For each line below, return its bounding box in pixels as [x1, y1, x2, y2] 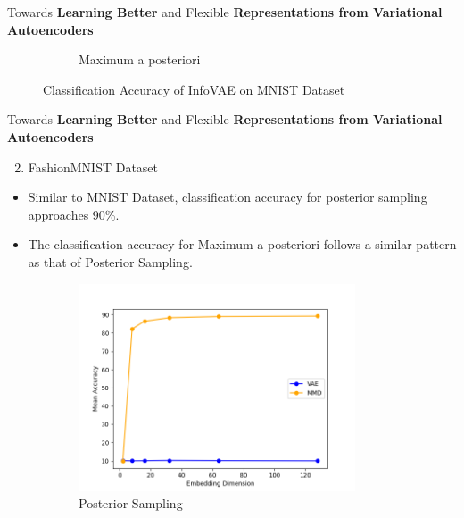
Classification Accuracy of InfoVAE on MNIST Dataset [43, 79, 345, 98]
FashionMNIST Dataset [28, 157, 159, 176]
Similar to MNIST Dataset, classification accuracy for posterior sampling [28, 188, 427, 206]
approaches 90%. [28, 205, 120, 223]
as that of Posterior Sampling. [28, 252, 193, 271]
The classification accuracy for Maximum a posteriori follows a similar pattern [28, 235, 457, 254]
